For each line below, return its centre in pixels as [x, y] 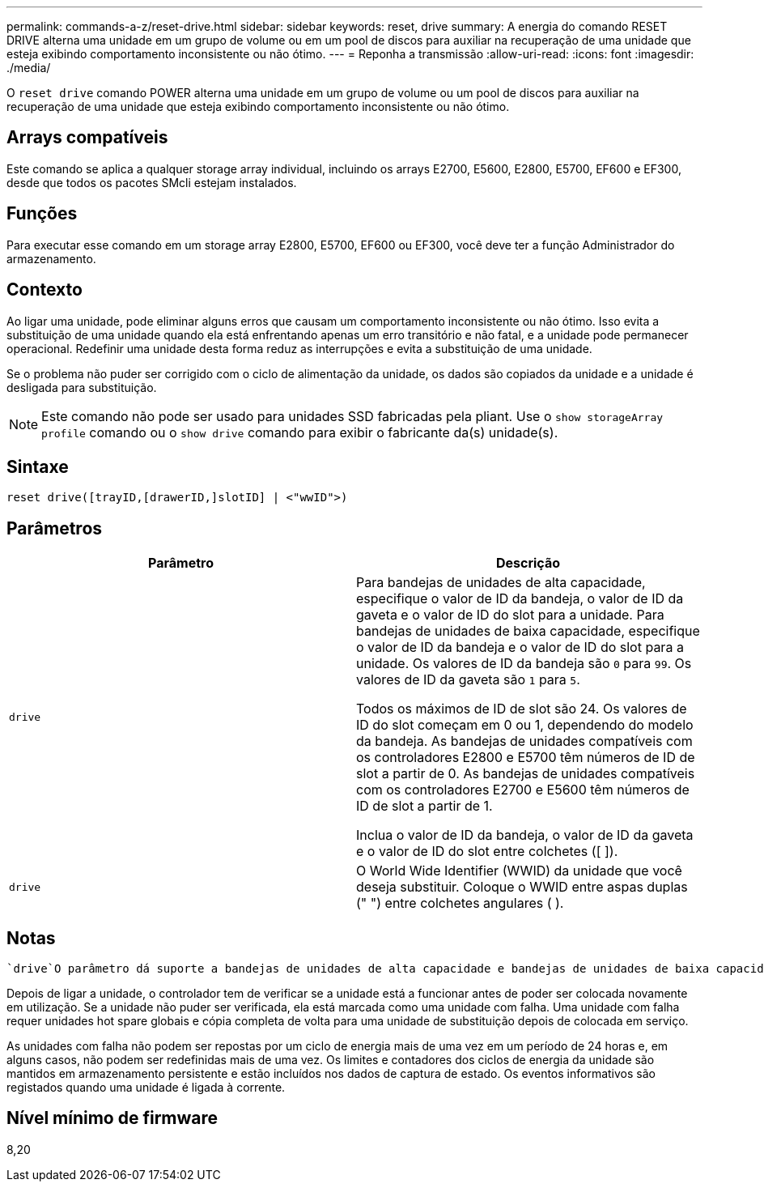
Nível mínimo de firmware [112, 1118]
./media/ [29, 68]
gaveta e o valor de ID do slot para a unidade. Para [510, 615]
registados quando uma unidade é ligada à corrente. [146, 1088]
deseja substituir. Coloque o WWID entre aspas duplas [522, 887]
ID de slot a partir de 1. [424, 806]
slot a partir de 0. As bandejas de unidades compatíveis [526, 774]
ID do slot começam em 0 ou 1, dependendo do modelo [525, 725]
